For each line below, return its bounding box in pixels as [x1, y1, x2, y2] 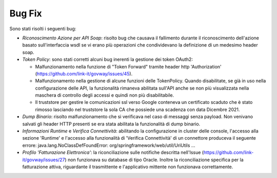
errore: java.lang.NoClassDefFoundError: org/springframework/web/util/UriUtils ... [22, 142, 195, 148]
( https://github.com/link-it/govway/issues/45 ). [35, 71, 133, 77]
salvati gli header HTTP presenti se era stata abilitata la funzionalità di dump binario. [22, 121, 201, 127]
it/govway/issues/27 [22, 157, 65, 163]
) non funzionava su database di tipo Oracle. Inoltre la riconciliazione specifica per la [65, 157, 244, 163]
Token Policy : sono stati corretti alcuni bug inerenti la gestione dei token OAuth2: [22, 56, 193, 62]
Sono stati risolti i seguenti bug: [9, 26, 76, 32]
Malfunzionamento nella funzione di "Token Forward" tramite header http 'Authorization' [35, 63, 222, 70]
